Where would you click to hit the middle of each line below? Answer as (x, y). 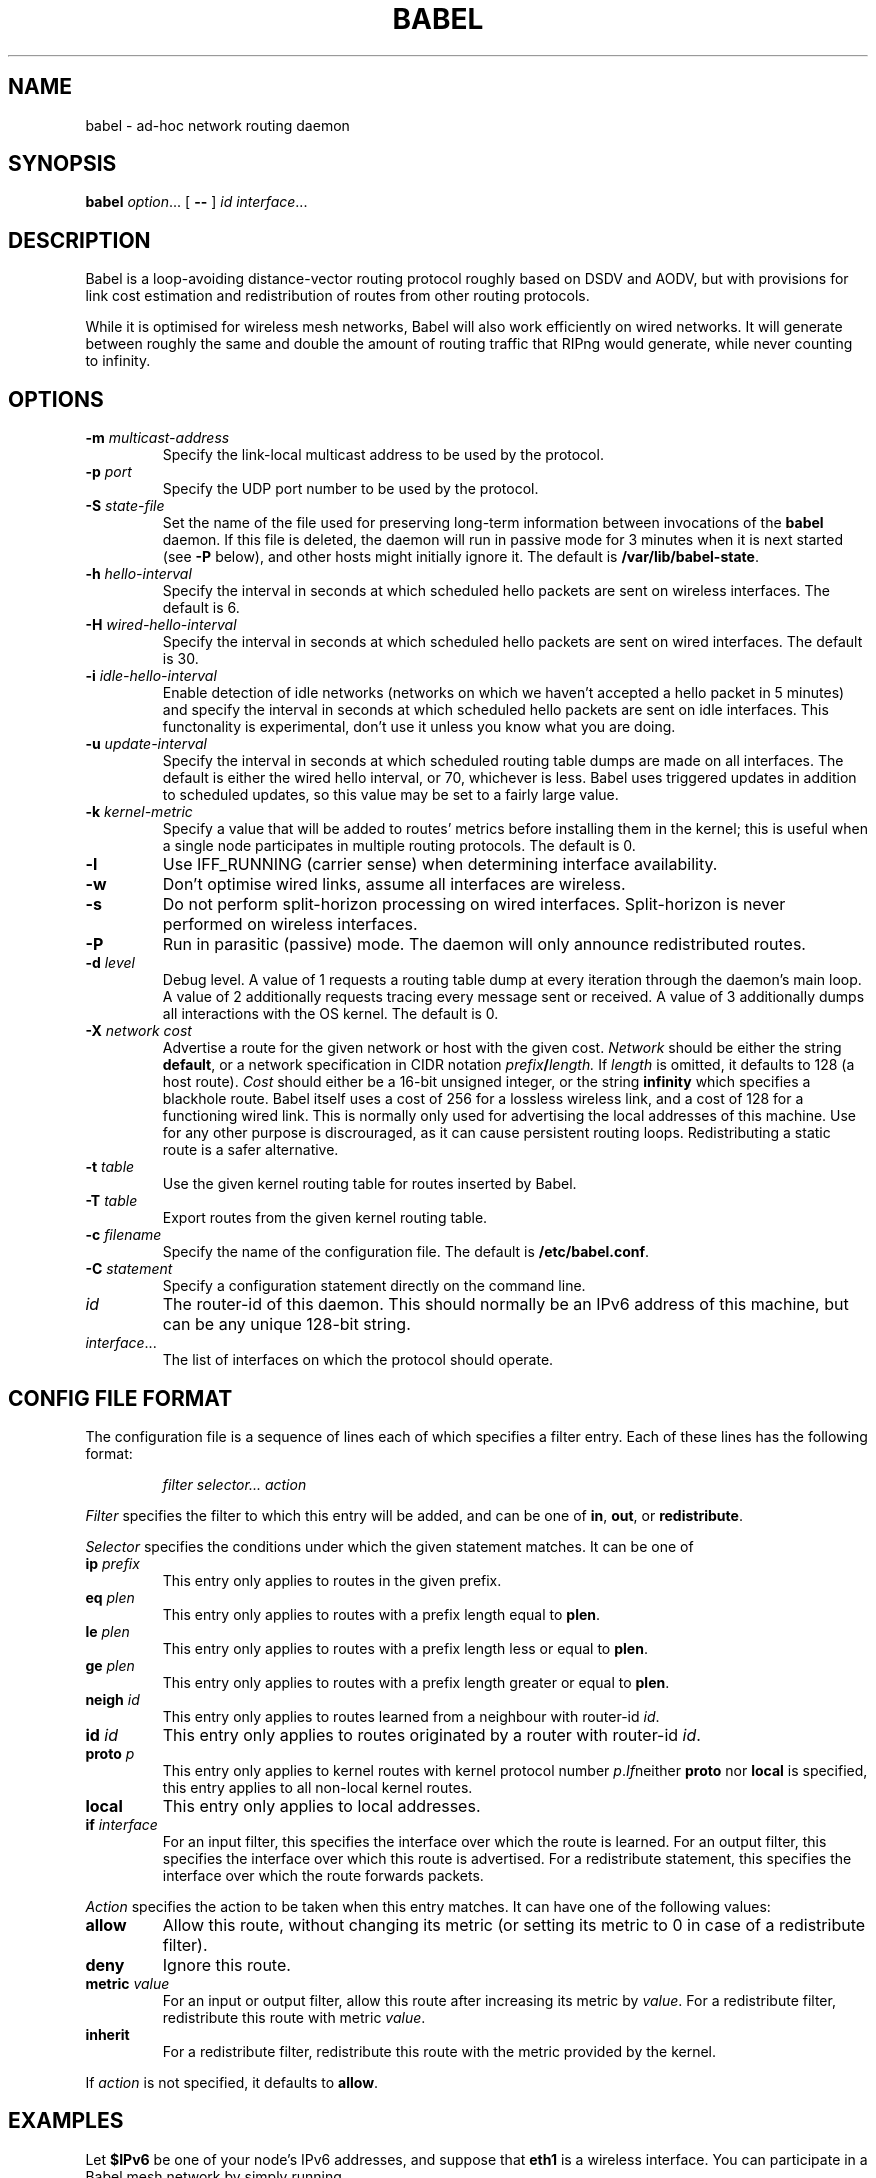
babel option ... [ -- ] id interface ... (196, 202)
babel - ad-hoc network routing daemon (217, 125)
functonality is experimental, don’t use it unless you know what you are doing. (419, 727)
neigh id (112, 1699)
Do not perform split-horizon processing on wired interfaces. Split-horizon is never (474, 904)
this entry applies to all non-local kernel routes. (317, 1787)
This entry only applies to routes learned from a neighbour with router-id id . (411, 1716)
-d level (110, 963)
